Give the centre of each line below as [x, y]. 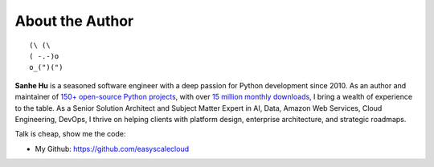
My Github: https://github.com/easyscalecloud [112, 149]
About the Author [74, 21]
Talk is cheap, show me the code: [70, 134]
